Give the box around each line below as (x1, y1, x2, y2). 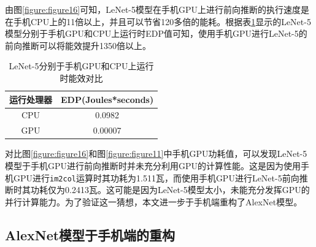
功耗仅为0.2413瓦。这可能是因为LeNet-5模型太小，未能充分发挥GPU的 (30, 183, 310, 196)
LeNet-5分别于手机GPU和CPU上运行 (9, 59, 154, 72)
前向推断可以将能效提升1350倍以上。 (5, 39, 151, 51)
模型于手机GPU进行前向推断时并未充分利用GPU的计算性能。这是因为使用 (5, 159, 301, 172)
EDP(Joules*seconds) (61, 93, 154, 105)
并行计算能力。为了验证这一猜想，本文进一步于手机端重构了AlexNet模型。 (5, 195, 303, 208)
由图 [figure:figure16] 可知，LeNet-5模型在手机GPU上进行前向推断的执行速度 (5, 3, 301, 15)
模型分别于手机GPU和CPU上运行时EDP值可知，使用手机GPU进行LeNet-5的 (5, 27, 307, 40)
